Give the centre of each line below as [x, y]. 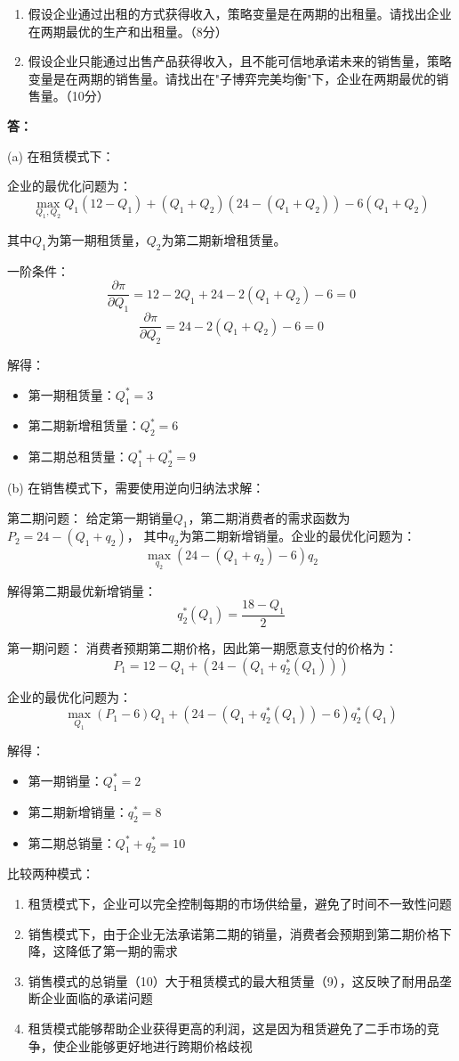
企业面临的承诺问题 [97, 998]
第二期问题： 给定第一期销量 [90, 517]
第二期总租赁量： [78, 457]
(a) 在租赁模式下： [61, 155]
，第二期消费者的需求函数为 [269, 517]
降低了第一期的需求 [121, 951]
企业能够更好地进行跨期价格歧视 [159, 1045]
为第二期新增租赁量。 [224, 239]
